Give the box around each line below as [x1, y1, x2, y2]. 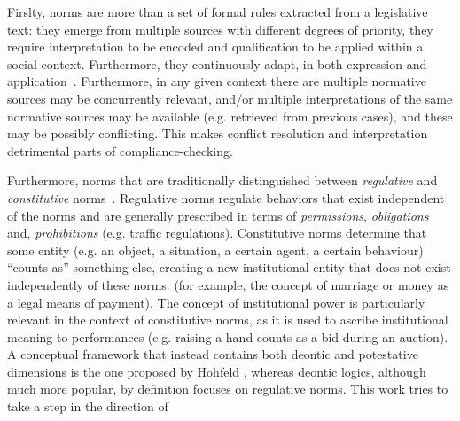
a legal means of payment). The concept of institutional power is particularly [7, 292, 425, 311]
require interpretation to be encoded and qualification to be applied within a [7, 37, 424, 56]
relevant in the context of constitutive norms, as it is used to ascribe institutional [7, 310, 448, 329]
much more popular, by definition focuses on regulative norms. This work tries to [7, 379, 448, 398]
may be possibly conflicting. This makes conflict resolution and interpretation [7, 124, 428, 143]
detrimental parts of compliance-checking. [7, 141, 233, 160]
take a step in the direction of [7, 397, 168, 416]
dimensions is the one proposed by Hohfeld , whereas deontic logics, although [7, 362, 426, 380]
